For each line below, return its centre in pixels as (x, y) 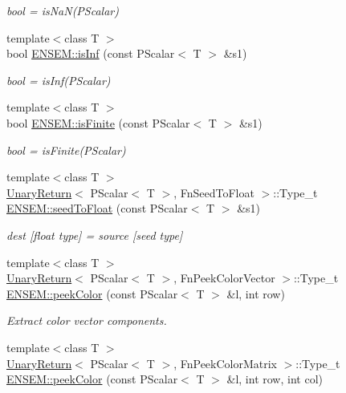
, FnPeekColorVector (224, 278)
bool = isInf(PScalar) (59, 80)
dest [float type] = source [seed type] (95, 235)
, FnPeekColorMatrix (225, 363)
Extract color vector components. (87, 320)
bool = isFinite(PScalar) (66, 150)
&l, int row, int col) (275, 379)
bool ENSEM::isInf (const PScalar (91, 53)
